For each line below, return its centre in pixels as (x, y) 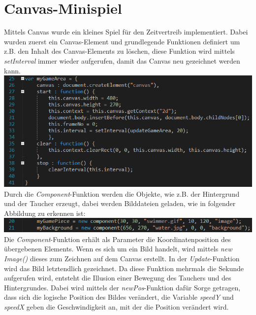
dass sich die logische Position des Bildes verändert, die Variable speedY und (119, 297)
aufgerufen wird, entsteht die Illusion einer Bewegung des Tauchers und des (118, 278)
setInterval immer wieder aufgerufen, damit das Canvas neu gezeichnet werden (122, 60)
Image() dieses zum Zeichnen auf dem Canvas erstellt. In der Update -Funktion (122, 258)
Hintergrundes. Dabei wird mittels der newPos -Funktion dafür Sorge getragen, (122, 287)
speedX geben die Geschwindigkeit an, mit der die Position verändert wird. (116, 306)
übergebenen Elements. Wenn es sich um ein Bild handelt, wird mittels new (118, 249)
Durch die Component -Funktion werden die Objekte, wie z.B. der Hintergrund (122, 193)
